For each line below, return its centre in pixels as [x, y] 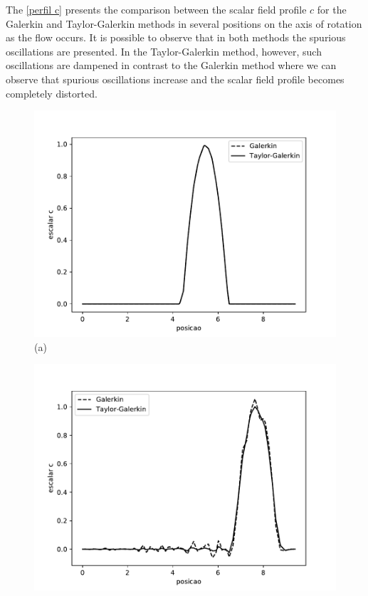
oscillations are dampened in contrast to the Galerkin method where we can [171, 65]
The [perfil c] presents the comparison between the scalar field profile [156, 9]
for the [332, 9]
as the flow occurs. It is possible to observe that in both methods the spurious [176, 37]
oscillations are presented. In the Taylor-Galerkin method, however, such [164, 51]
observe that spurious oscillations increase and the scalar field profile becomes [175, 79]
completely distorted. [52, 93]
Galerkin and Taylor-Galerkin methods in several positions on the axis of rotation [184, 23]
